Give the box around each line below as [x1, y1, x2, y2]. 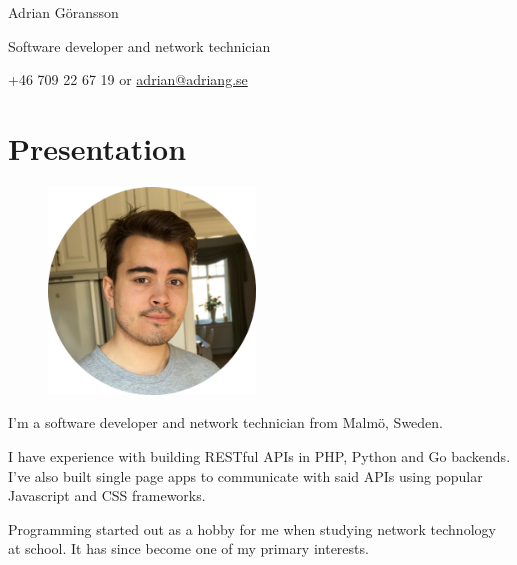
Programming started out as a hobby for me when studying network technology [8, 518, 496, 539]
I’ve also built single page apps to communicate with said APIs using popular [8, 465, 483, 486]
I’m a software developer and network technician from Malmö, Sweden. [8, 412, 443, 433]
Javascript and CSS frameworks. [8, 485, 206, 506]
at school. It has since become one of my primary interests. [8, 538, 369, 559]
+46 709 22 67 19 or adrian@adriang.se [8, 69, 248, 90]
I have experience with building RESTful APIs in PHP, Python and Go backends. [8, 445, 511, 466]
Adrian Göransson [8, 2, 119, 22]
